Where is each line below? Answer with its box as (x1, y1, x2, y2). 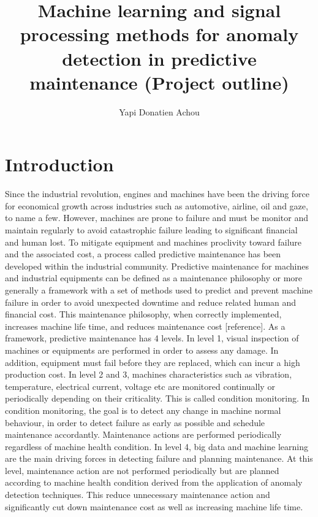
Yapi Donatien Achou (119, 105, 200, 118)
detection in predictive (62, 45, 257, 71)
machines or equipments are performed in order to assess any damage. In (5, 343, 279, 356)
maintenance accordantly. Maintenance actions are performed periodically (5, 428, 282, 441)
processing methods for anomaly (20, 21, 299, 47)
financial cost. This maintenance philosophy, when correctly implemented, (5, 308, 282, 321)
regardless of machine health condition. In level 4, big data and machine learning (5, 440, 308, 453)
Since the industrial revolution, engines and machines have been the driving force (5, 187, 310, 200)
